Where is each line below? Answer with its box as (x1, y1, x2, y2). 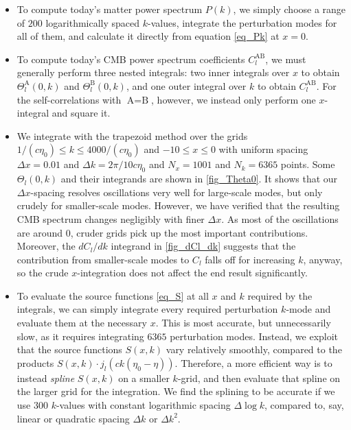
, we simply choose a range (233, 2, 346, 16)
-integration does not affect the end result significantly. (77, 265, 308, 280)
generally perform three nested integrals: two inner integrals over (16, 65, 290, 80)
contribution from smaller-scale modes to (16, 252, 190, 266)
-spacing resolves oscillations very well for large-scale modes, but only (30, 184, 323, 199)
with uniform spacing (218, 142, 308, 156)
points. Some (280, 157, 335, 171)
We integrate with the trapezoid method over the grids (16, 128, 248, 143)
